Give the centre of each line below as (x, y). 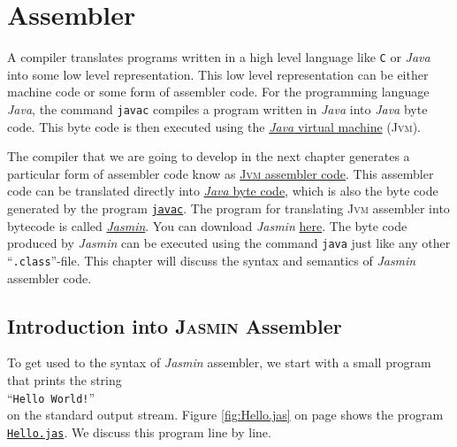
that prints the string (65, 379)
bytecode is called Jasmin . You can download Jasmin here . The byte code (207, 225)
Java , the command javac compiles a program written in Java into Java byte (217, 108)
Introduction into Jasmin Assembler (175, 325)
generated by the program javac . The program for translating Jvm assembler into (228, 208)
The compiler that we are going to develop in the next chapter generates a (209, 156)
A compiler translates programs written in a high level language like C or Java (219, 57)
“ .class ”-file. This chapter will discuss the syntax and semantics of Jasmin (212, 260)
